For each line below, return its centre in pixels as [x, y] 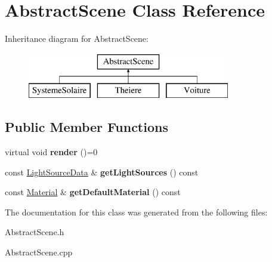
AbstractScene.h [35, 232]
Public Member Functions [86, 127]
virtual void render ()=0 [51, 152]
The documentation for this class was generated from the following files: [136, 212]
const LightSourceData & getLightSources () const [102, 172]
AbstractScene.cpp [39, 252]
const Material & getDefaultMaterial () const [93, 192]
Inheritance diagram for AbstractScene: [77, 38]
